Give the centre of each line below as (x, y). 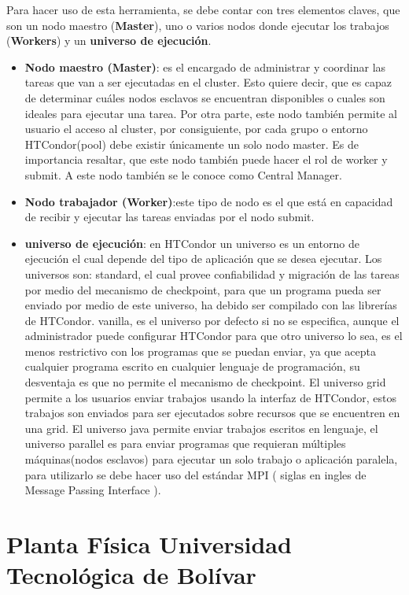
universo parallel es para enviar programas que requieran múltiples (185, 443)
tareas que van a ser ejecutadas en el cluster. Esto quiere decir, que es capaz (208, 82)
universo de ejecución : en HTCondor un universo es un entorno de (192, 243)
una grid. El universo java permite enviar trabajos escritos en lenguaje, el (201, 428)
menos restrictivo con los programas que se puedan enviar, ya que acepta (201, 351)
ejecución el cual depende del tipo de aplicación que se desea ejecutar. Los (203, 259)
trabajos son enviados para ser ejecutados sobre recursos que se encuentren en (212, 413)
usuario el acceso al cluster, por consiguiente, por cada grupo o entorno (196, 129)
